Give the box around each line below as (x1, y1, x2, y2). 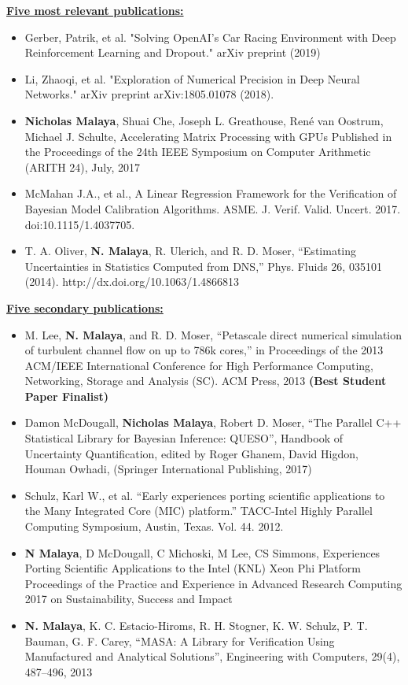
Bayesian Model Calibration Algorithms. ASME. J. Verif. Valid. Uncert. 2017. (24, 200, 401, 217)
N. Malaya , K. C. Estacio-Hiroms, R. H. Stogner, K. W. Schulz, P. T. (24, 617, 368, 633)
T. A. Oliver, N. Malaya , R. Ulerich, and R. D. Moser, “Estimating (24, 243, 357, 259)
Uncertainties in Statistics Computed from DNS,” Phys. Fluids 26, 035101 (24, 257, 382, 274)
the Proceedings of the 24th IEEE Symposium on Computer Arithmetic (24, 143, 371, 160)
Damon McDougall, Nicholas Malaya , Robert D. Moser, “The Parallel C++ (24, 414, 402, 431)
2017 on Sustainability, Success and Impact (24, 591, 233, 607)
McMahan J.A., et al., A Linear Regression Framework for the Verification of (24, 185, 397, 202)
